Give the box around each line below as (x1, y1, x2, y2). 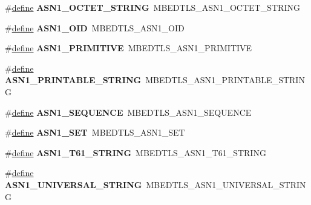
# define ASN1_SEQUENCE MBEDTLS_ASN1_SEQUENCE (5, 106, 252, 118)
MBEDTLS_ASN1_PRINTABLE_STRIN (145, 74, 305, 86)
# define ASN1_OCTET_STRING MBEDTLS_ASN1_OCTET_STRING (5, 1, 300, 13)
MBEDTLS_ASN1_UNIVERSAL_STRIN (146, 178, 306, 191)
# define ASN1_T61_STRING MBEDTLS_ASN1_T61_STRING (5, 146, 266, 159)
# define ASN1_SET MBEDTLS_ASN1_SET (5, 126, 185, 139)
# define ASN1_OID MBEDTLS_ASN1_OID (5, 21, 185, 34)
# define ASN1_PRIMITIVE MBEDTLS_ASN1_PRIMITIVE (5, 42, 252, 54)
